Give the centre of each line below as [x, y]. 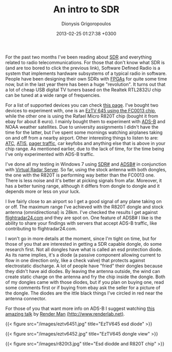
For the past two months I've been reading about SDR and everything [79, 57]
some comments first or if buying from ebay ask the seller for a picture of [83, 287]
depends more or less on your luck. [43, 191]
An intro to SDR [86, 9]
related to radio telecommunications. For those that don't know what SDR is [85, 62]
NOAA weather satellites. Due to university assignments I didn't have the [82, 127]
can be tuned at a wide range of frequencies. [53, 95]
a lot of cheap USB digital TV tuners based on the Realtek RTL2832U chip [83, 90]
